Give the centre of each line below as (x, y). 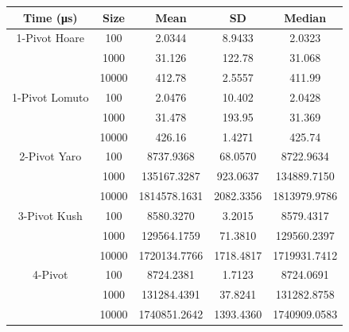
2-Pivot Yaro (50, 156)
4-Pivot (50, 274)
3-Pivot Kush (50, 215)
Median (305, 17)
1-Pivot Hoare (50, 38)
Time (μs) (50, 17)
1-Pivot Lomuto (50, 97)
